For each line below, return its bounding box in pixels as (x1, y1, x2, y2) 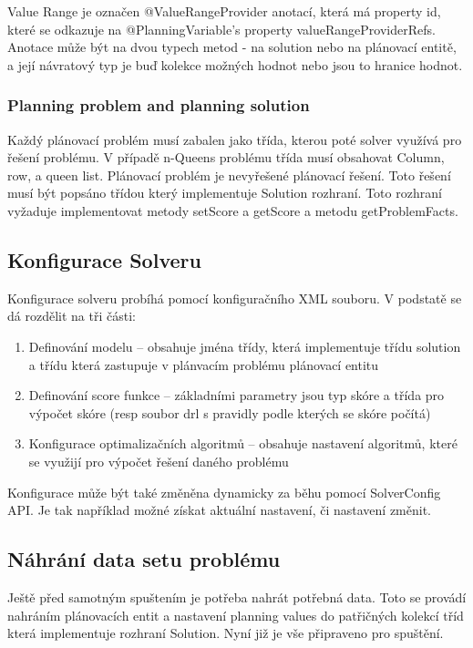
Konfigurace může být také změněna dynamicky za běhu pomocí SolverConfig (7, 482, 441, 501)
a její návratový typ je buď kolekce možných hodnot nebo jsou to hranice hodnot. (7, 55, 463, 74)
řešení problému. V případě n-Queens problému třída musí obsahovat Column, (7, 148, 445, 167)
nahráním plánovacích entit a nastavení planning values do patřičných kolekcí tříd (7, 605, 464, 624)
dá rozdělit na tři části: (7, 306, 136, 325)
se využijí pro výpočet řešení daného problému (28, 451, 289, 470)
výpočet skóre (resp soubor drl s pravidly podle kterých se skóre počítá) (28, 403, 431, 422)
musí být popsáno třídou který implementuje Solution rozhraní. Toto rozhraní (7, 183, 442, 202)
